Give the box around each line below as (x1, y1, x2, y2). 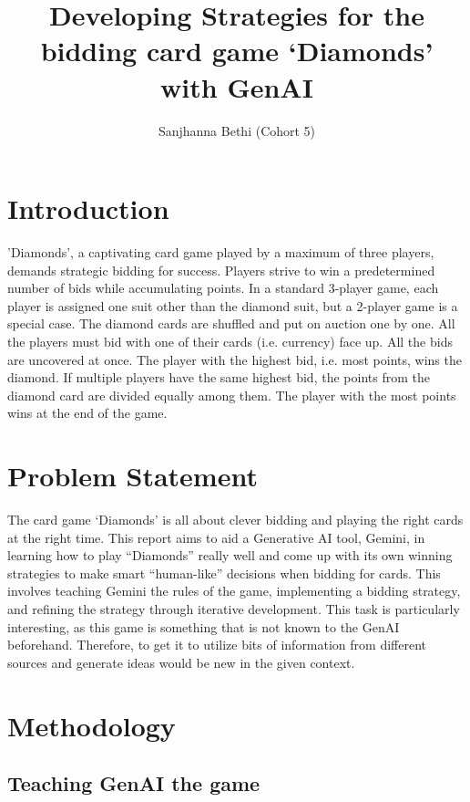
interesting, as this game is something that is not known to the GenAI (7, 617, 400, 636)
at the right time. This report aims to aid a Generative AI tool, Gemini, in (7, 527, 425, 547)
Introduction (7, 190, 169, 227)
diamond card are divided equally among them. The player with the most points (7, 385, 456, 404)
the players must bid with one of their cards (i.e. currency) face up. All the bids (7, 332, 453, 350)
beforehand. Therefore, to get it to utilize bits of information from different (7, 635, 427, 654)
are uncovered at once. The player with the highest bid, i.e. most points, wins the (7, 349, 462, 369)
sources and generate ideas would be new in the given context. (7, 652, 355, 672)
